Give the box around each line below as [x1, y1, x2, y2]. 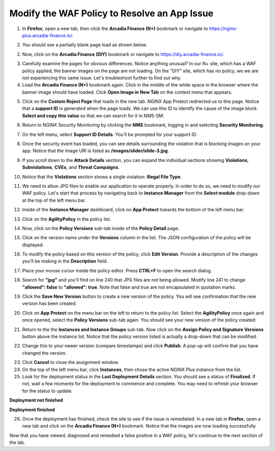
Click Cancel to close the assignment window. [22, 359, 119, 365]
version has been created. [22, 300, 77, 306]
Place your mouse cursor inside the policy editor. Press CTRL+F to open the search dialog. [22, 267, 212, 273]
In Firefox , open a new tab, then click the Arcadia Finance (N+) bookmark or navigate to [22, 25, 208, 32]
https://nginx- [209, 25, 238, 32]
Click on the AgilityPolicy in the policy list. [22, 216, 112, 222]
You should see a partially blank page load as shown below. [22, 42, 147, 48]
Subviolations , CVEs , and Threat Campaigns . [22, 164, 120, 171]
